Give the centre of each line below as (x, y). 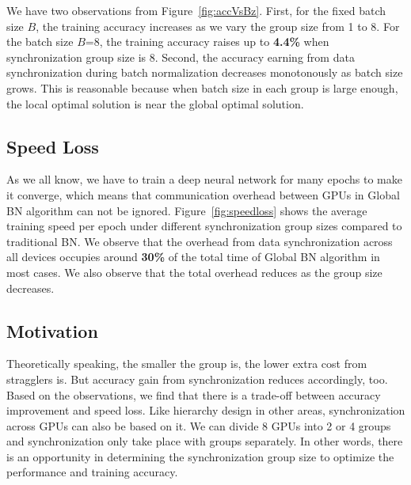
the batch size (40, 42)
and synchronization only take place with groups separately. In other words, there (205, 441)
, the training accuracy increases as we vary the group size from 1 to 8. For (218, 26)
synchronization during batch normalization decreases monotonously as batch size (205, 72)
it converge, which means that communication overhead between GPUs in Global (203, 194)
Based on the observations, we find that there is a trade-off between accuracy (194, 394)
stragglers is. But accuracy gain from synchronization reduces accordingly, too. (197, 379)
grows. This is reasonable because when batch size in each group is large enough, (202, 87)
